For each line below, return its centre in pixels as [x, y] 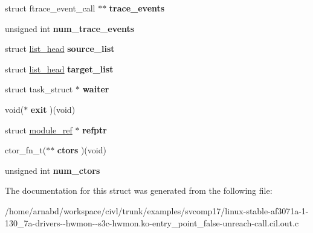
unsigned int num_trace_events [70, 28]
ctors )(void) [82, 150]
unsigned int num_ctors [53, 170]
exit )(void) [53, 109]
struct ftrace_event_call [50, 8]
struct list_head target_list [59, 69]
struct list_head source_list [60, 49]
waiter [96, 89]
